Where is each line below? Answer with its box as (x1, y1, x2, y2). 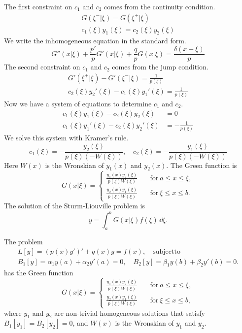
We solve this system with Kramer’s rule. (4, 133, 129, 143)
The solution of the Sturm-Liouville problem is (4, 200, 145, 210)
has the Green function (4, 267, 73, 278)
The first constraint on (4, 1, 72, 11)
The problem (4, 236, 43, 246)
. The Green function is (166, 160, 237, 170)
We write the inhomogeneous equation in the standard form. (4, 35, 186, 46)
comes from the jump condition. (112, 62, 208, 72)
